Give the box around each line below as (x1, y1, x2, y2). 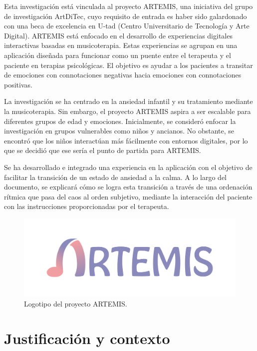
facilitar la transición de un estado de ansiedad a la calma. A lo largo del (4, 171, 227, 182)
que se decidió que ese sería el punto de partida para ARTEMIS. (4, 145, 201, 155)
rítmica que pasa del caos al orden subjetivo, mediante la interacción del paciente (4, 191, 253, 201)
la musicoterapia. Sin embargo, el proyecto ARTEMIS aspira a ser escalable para (4, 105, 251, 116)
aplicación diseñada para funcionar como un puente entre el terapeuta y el (4, 49, 231, 60)
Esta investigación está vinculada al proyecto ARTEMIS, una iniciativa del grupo (4, 1, 253, 11)
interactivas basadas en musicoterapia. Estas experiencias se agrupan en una (4, 40, 238, 50)
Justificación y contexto (4, 328, 170, 348)
